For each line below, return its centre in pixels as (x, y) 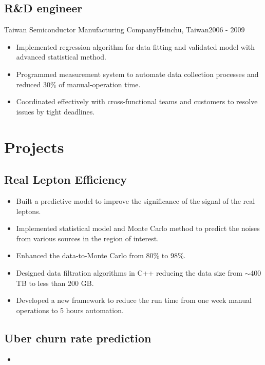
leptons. (29, 211)
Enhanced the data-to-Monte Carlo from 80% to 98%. (101, 255)
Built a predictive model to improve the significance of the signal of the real (136, 200)
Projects (34, 147)
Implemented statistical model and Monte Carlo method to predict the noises (138, 228)
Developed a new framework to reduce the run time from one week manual (134, 300)
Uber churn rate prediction (78, 338)
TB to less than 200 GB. (55, 283)
